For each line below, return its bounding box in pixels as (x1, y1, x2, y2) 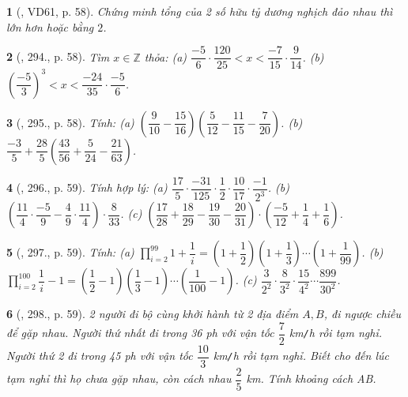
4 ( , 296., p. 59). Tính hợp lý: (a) (6, 179, 168, 196)
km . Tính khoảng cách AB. (246, 370, 376, 387)
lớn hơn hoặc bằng (6, 18, 94, 35)
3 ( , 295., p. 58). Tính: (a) (6, 114, 134, 130)
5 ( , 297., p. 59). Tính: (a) (6, 244, 134, 260)
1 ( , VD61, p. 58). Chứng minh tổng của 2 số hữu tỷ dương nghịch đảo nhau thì (6, 3, 393, 19)
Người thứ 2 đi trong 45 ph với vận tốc (6, 347, 193, 364)
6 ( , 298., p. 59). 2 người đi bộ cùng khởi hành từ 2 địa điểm (6, 305, 299, 322)
